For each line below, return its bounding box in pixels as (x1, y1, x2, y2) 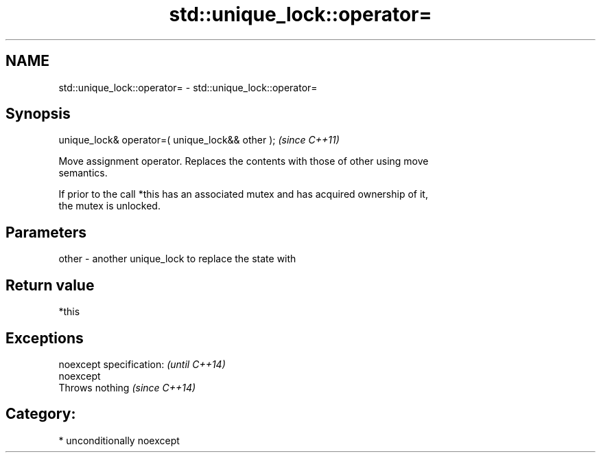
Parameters (5, 223, 86, 241)
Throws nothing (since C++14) (58, 381, 196, 393)
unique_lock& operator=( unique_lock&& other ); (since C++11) (58, 134, 340, 146)
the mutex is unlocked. (58, 200, 161, 212)
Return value (5, 276, 95, 294)
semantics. (58, 167, 108, 179)
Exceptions (5, 329, 84, 347)
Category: (5, 405, 76, 423)
